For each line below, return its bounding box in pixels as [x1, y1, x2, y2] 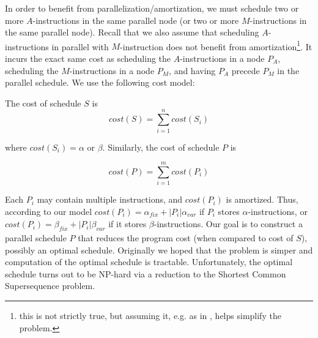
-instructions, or [248, 205, 308, 217]
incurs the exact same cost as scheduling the [5, 52, 171, 65]
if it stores [108, 217, 147, 230]
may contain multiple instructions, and [37, 193, 183, 206]
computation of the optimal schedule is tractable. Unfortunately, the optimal [5, 255, 293, 268]
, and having [169, 64, 216, 77]
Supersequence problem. [5, 279, 95, 292]
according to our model [5, 205, 92, 217]
